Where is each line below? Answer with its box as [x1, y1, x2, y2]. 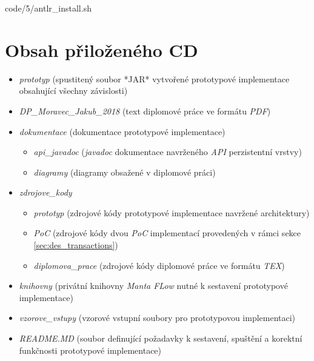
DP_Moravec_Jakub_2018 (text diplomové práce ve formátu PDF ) [19, 104, 271, 117]
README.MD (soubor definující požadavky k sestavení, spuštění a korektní [19, 332, 302, 345]
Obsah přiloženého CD [5, 37, 198, 62]
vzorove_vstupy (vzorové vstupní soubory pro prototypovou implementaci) [19, 311, 296, 324]
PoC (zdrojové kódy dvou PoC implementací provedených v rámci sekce [33, 227, 301, 239]
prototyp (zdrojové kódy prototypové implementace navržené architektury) [33, 206, 310, 219]
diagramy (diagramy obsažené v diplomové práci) [33, 165, 216, 178]
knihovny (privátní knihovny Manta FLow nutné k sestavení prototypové [19, 279, 288, 292]
